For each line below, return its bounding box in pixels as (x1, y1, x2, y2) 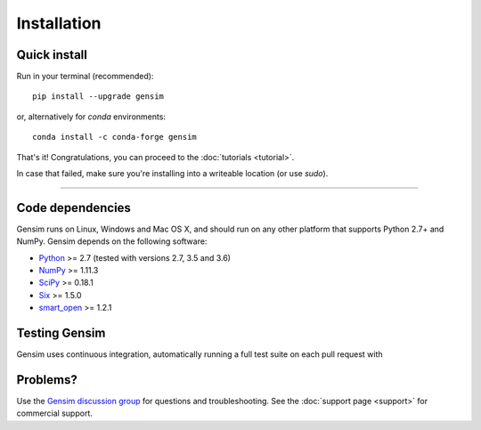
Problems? (16, 372, 77, 387)
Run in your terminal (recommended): (16, 71, 154, 82)
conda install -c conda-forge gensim (32, 132, 198, 142)
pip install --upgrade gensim (32, 92, 165, 101)
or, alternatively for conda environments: (16, 111, 167, 122)
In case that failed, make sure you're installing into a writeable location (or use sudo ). (16, 168, 329, 179)
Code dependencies (16, 200, 131, 215)
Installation (16, 13, 102, 33)
